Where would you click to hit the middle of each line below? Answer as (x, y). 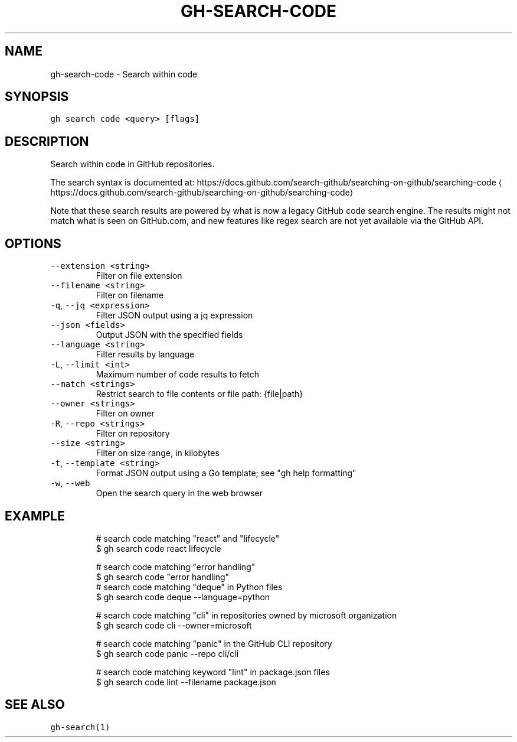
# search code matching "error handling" (176, 567)
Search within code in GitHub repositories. (132, 164)
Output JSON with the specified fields (169, 335)
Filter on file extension (139, 276)
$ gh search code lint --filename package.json (186, 682)
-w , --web (70, 483)
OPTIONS (33, 243)
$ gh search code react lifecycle (158, 548)
